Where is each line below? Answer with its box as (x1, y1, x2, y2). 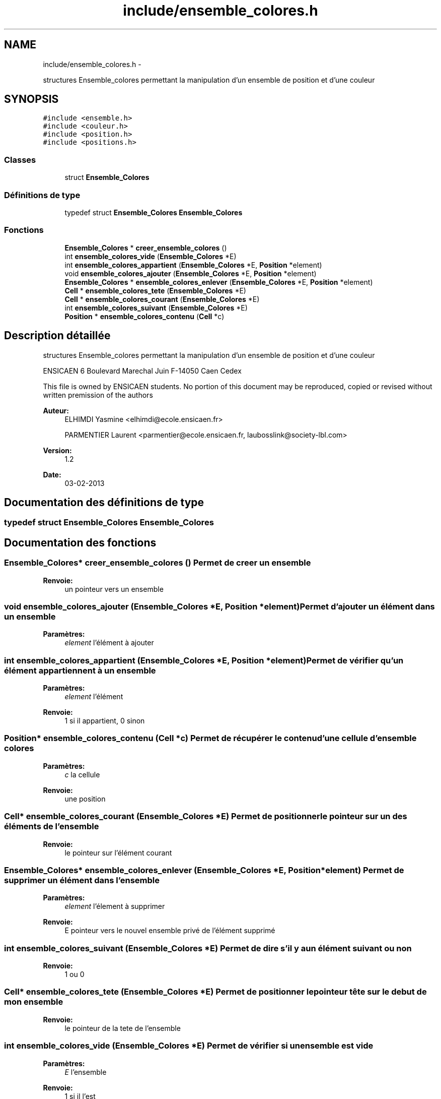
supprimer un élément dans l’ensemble (4, 875, 160, 885)
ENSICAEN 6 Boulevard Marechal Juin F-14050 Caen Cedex (43, 366, 242, 375)
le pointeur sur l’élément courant (64, 848, 172, 857)
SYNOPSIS (4, 93, 59, 106)
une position (64, 794, 106, 803)
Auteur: (43, 406, 69, 415)
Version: (43, 446, 72, 455)
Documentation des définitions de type (4, 496, 204, 509)
